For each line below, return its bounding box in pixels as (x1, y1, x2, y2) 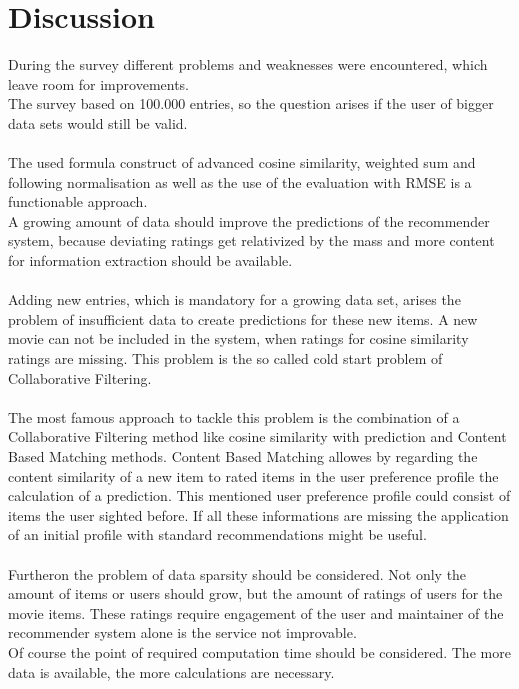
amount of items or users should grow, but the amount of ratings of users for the (8, 583, 503, 604)
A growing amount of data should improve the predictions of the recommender (8, 210, 490, 231)
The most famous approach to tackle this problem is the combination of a (8, 406, 460, 427)
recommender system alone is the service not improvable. (8, 622, 357, 643)
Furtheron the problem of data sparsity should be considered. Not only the (8, 563, 467, 584)
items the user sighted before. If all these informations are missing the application (8, 504, 509, 525)
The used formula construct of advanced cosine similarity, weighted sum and (8, 152, 476, 173)
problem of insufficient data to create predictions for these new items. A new (8, 308, 478, 329)
